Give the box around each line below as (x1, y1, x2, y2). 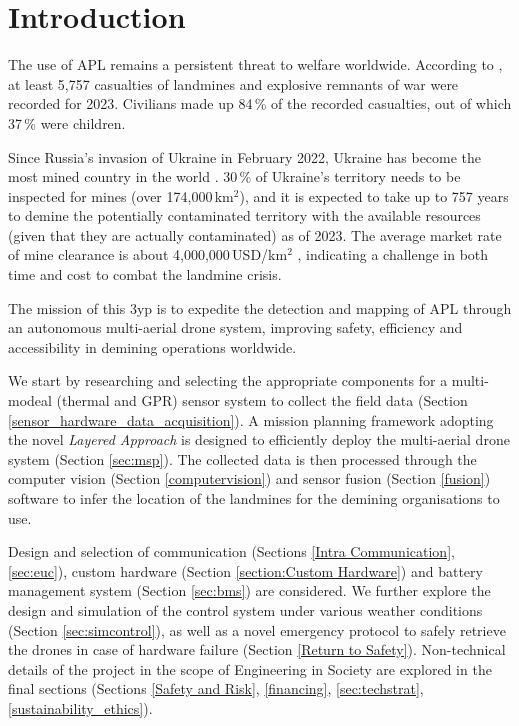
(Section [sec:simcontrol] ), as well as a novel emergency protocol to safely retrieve (8, 619, 506, 640)
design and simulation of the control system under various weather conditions (8, 599, 483, 620)
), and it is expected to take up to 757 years (239, 185, 509, 206)
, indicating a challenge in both (297, 244, 489, 265)
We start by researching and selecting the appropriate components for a (8, 370, 448, 391)
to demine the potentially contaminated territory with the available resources (8, 205, 481, 226)
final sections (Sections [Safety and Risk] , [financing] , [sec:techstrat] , (8, 678, 424, 699)
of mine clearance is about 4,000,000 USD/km (8, 244, 288, 265)
